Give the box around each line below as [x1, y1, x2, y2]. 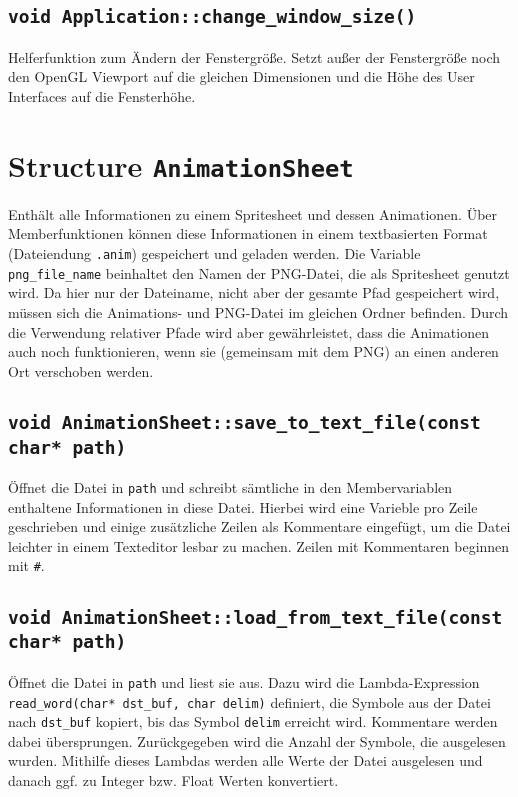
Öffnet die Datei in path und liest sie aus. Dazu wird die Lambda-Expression [8, 671, 480, 692]
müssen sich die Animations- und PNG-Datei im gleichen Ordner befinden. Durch [8, 301, 509, 322]
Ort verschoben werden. [8, 360, 154, 381]
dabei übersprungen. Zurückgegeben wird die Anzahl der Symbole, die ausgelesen [8, 730, 506, 751]
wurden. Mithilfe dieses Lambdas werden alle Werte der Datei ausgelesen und [8, 750, 483, 771]
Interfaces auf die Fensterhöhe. [8, 85, 196, 106]
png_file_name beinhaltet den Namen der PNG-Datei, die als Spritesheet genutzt [8, 262, 510, 283]
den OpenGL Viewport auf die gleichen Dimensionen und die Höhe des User [8, 66, 475, 87]
